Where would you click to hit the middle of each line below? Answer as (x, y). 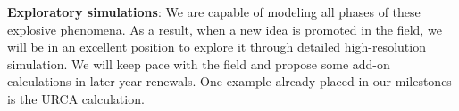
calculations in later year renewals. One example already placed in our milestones (229, 81)
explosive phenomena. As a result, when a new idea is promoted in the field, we (225, 29)
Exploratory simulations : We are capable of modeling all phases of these (214, 12)
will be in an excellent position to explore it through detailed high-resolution (217, 47)
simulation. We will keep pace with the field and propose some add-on (199, 63)
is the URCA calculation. (76, 98)
